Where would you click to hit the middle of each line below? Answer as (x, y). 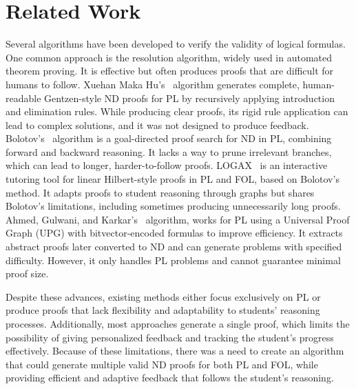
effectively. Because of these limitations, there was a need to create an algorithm (175, 351)
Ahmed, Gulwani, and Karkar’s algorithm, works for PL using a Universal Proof (178, 219)
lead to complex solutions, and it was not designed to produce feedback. (157, 124)
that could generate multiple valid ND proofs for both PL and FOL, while (162, 364)
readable (23, 98)
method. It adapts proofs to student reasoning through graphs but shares (160, 192)
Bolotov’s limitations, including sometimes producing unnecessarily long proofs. (173, 206)
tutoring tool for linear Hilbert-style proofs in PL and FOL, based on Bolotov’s (172, 179)
